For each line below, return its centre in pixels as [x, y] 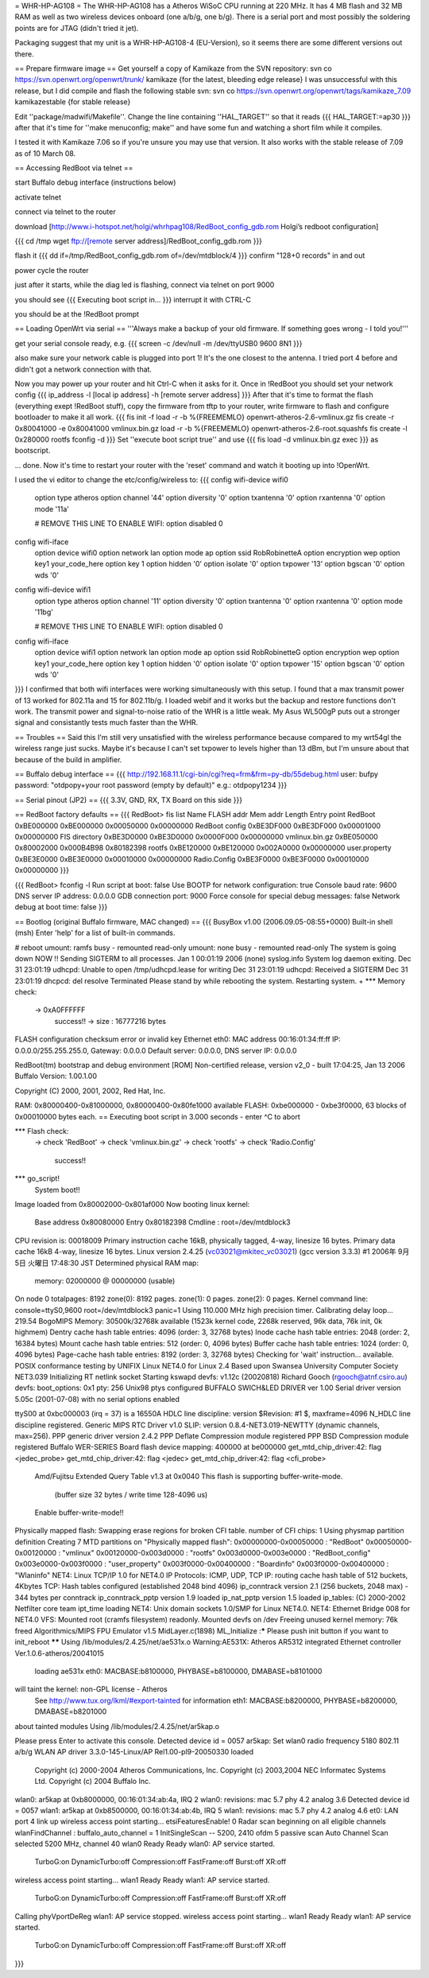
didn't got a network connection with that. [83, 369]
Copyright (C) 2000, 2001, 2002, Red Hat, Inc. [90, 1091]
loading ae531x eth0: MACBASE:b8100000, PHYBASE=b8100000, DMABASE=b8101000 [178, 1671]
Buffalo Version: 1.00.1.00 [56, 1076]
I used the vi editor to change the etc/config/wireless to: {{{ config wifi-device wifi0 [152, 480]
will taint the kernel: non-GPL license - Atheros [91, 1689]
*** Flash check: [42, 1131]
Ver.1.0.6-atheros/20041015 [60, 1653]
